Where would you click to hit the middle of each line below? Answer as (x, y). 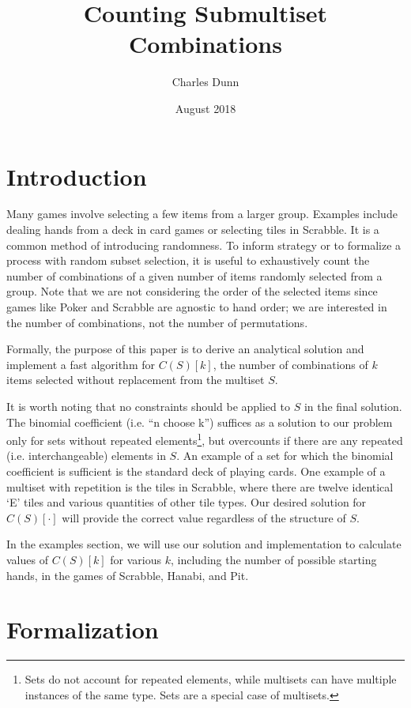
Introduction (77, 176)
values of (27, 559)
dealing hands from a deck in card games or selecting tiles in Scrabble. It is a (193, 230)
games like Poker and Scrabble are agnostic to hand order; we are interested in (197, 307)
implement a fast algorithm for (81, 364)
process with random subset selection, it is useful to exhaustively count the (188, 260)
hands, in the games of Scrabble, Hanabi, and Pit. (128, 575)
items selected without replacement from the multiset (136, 380)
